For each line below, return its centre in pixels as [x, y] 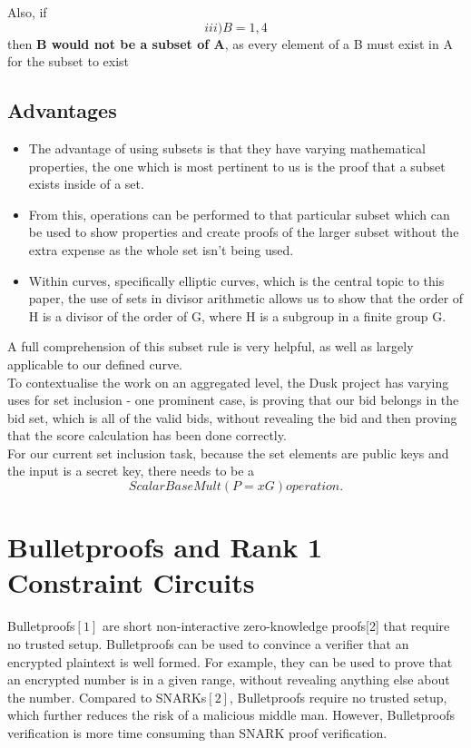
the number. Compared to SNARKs [107, 697]
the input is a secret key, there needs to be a [131, 471]
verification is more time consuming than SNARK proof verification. [197, 732]
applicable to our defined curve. [95, 364]
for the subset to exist [69, 61]
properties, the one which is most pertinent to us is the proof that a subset [237, 166]
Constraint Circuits [131, 582]
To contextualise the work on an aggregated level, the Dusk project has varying [228, 382]
